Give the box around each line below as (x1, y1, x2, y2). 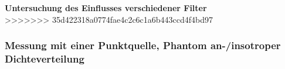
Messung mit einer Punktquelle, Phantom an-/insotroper (5, 38, 281, 53)
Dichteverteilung (5, 51, 84, 66)
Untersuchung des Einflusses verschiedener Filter (5, 2, 207, 14)
